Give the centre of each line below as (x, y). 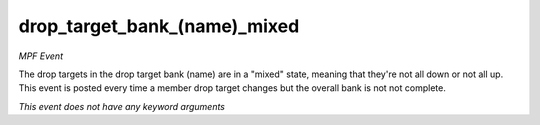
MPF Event (41, 56)
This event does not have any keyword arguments (121, 106)
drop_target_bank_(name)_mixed (159, 26)
